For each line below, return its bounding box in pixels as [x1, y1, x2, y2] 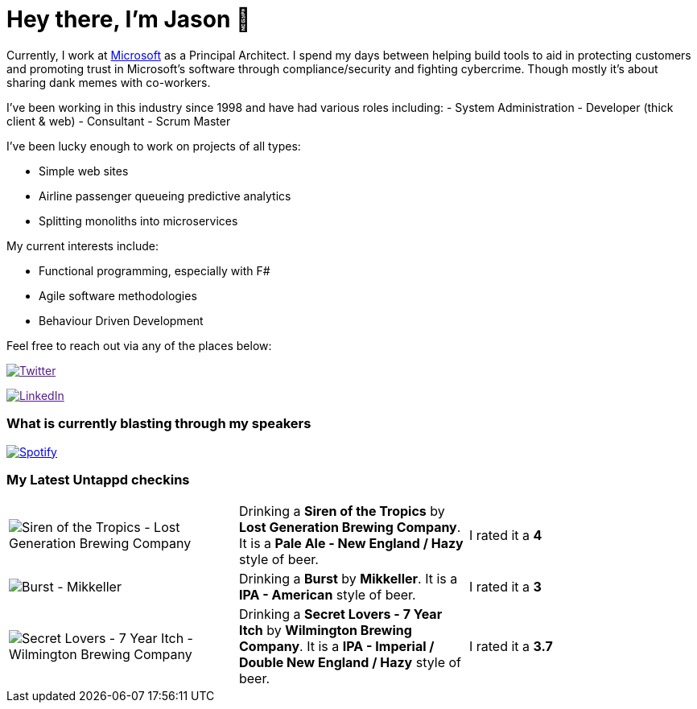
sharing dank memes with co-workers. [6, 75, 211, 89]
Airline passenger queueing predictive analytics [39, 188, 291, 203]
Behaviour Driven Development [39, 313, 204, 328]
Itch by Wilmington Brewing [238, 622, 412, 639]
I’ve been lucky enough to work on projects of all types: [6, 138, 301, 153]
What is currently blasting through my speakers [6, 415, 311, 432]
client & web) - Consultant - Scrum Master [6, 113, 231, 128]
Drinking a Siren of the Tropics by [238, 503, 445, 520]
